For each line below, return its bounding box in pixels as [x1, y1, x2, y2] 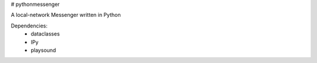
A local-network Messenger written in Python [11, 12, 121, 19]
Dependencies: [11, 22, 48, 29]
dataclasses [31, 30, 60, 37]
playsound [31, 47, 56, 54]
